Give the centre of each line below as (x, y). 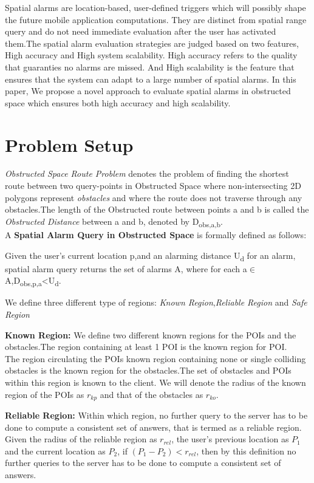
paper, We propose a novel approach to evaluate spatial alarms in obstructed (148, 91)
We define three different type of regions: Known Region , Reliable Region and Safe (156, 302)
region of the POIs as (45, 394)
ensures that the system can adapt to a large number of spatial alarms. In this (151, 79)
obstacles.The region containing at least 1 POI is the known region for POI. (146, 347)
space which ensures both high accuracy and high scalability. (118, 102)
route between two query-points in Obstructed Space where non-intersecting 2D (153, 186)
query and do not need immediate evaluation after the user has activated (141, 31)
